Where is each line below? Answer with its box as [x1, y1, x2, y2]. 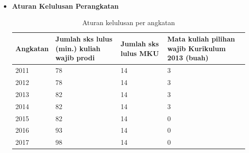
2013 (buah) [167, 53, 209, 63]
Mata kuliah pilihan [167, 34, 235, 44]
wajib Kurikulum [167, 43, 226, 53]
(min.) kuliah [55, 43, 100, 53]
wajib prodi [55, 53, 95, 63]
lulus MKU [120, 48, 159, 58]
